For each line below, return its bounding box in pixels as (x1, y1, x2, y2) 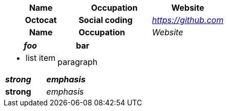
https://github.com (152, 15, 224, 25)
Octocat (25, 15, 57, 25)
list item (26, 53, 56, 63)
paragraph (57, 57, 98, 67)
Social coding (78, 15, 133, 25)
